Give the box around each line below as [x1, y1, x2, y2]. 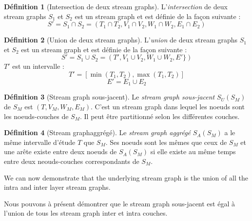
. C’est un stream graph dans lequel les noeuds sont [91, 101, 245, 112]
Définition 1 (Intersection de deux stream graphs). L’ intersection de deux [4, 1, 228, 11]
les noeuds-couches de [4, 111, 69, 121]
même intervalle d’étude [4, 137, 76, 147]
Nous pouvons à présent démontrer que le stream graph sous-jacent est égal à [4, 198, 235, 208]
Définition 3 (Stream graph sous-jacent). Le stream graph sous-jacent [4, 92, 215, 102]
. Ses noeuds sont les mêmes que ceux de [105, 137, 227, 147]
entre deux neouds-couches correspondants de [4, 156, 139, 166]
